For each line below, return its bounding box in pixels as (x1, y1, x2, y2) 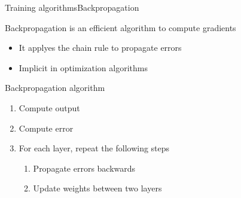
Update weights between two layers (33, 182, 162, 194)
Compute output (19, 101, 80, 114)
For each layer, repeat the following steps (19, 142, 170, 154)
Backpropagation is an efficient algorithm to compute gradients (5, 21, 236, 33)
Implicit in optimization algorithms (19, 61, 148, 74)
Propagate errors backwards (33, 162, 136, 174)
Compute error (19, 121, 74, 134)
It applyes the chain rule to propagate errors (19, 41, 182, 54)
